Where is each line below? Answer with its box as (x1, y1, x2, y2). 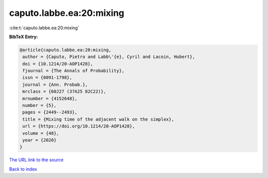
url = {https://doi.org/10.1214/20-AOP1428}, (22, 123, 135, 129)
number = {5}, (22, 103, 57, 109)
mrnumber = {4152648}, (22, 96, 78, 101)
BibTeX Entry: (9, 34, 38, 40)
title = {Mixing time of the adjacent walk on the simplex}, (22, 117, 174, 122)
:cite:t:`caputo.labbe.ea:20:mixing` (9, 25, 79, 31)
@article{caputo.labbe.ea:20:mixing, (19, 47, 112, 53)
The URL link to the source (9, 157, 64, 163)
